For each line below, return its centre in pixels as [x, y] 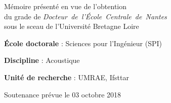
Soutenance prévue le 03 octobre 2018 [63, 94]
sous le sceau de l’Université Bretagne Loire [72, 26]
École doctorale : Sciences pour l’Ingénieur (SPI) [83, 43]
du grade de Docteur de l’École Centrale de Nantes [85, 16]
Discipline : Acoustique [42, 60]
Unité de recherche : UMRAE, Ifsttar [67, 77]
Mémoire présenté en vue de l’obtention [66, 6]
